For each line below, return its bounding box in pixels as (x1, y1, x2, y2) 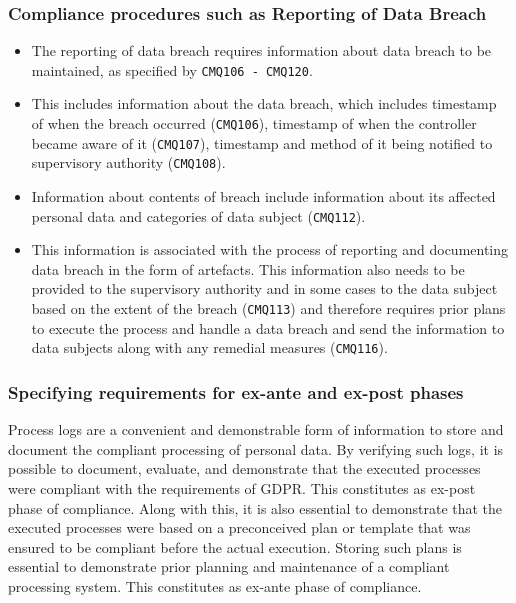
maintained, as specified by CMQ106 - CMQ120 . (31, 59, 313, 80)
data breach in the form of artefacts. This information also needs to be (31, 258, 465, 279)
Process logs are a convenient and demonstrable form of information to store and (8, 419, 504, 440)
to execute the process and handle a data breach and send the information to (31, 317, 505, 338)
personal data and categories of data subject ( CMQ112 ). (31, 205, 366, 226)
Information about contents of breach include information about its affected (31, 186, 496, 207)
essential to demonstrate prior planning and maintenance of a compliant (8, 556, 450, 577)
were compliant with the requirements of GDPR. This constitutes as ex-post (8, 477, 476, 498)
